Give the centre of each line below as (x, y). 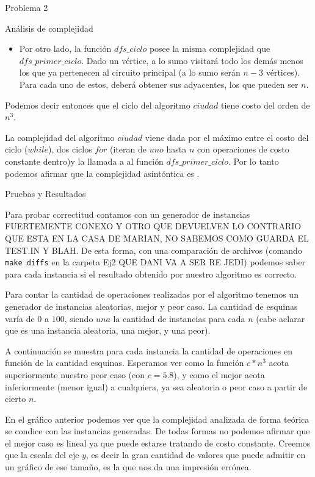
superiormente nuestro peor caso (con (75, 374)
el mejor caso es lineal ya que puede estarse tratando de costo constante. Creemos (158, 443)
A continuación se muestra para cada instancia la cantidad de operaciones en (149, 350)
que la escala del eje (42, 455)
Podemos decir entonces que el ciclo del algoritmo (98, 105)
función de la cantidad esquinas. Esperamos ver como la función (125, 363)
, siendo (79, 318)
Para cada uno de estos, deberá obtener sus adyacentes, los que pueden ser (159, 84)
